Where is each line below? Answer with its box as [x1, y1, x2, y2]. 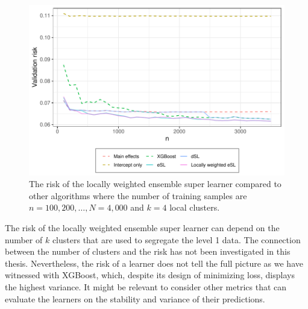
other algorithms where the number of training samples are [29, 189, 247, 202]
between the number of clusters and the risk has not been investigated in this [5, 245, 291, 258]
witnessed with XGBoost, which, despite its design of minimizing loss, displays [5, 269, 295, 281]
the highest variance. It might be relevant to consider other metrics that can [5, 281, 287, 293]
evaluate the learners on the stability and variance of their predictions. [5, 292, 265, 305]
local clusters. [169, 201, 220, 214]
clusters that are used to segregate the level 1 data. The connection [52, 233, 301, 246]
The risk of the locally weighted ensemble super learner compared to [29, 177, 281, 190]
